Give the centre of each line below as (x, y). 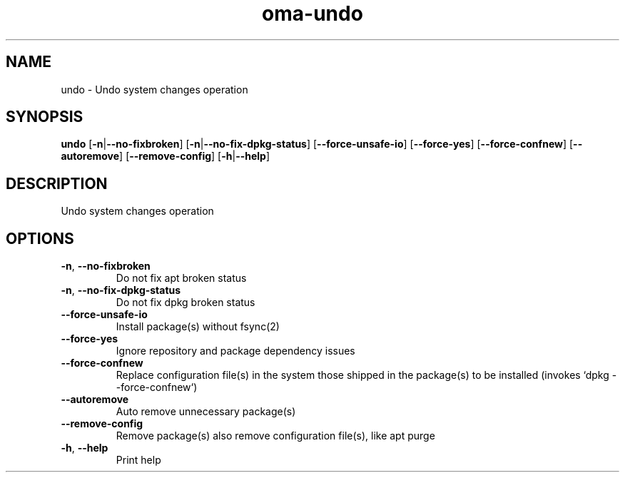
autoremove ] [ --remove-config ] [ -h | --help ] (166, 156)
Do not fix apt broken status (181, 278)
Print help (138, 460)
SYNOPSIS (45, 117)
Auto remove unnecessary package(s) (206, 412)
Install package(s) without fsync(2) (198, 327)
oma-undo (312, 14)
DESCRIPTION (57, 183)
